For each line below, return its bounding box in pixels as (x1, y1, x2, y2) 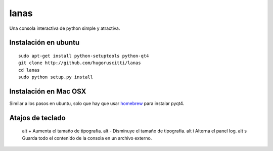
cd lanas (18, 67, 40, 73)
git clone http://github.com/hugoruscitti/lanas (18, 60, 141, 66)
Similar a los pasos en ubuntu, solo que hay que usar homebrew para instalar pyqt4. (9, 100, 185, 107)
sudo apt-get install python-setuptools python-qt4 (18, 53, 149, 59)
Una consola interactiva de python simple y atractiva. (9, 25, 120, 31)
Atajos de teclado (9, 114, 66, 122)
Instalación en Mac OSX (9, 87, 86, 95)
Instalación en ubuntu (9, 38, 80, 47)
